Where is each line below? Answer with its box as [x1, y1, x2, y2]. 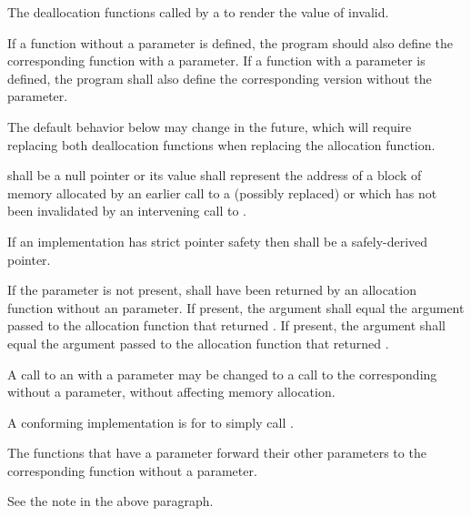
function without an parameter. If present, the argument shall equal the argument [7, 298, 465, 317]
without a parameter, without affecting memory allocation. [7, 382, 336, 401]
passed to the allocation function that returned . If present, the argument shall [7, 316, 446, 335]
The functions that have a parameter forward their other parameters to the [7, 443, 426, 462]
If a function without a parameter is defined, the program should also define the [7, 33, 454, 52]
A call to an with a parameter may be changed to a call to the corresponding [7, 364, 437, 383]
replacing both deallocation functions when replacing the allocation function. [7, 135, 436, 154]
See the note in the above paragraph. [7, 491, 214, 511]
